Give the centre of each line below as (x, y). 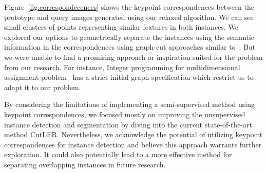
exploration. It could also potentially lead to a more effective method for (118, 154)
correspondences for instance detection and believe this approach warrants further (133, 144)
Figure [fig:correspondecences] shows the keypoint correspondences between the (129, 7)
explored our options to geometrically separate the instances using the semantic (129, 37)
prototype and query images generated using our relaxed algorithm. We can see (129, 17)
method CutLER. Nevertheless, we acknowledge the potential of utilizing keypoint (133, 134)
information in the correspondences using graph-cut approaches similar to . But (130, 47)
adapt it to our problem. (43, 87)
